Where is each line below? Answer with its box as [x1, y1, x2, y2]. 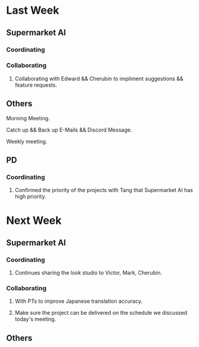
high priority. [14, 193, 46, 200]
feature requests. [14, 81, 58, 89]
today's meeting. [14, 315, 57, 323]
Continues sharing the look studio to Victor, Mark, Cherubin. [14, 269, 163, 276]
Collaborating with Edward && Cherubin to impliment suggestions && [14, 75, 184, 82]
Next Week [6, 214, 62, 227]
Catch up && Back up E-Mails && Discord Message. [6, 126, 132, 133]
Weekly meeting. [6, 138, 48, 145]
